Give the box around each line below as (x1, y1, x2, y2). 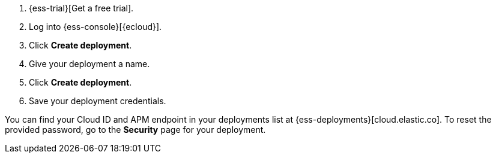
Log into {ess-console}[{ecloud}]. (29, 22, 162, 32)
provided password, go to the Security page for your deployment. (5, 124, 266, 135)
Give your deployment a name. (29, 59, 150, 69)
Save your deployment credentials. (29, 96, 166, 106)
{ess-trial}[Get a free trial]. (29, 3, 134, 13)
